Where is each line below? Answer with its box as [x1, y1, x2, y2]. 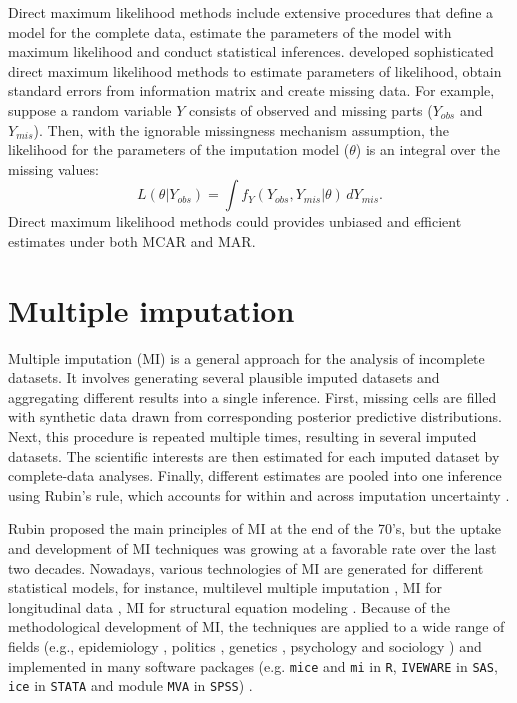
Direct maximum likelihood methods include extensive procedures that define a [8, 2, 494, 22]
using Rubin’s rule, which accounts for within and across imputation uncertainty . [8, 484, 510, 505]
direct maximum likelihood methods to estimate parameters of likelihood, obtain [8, 60, 502, 81]
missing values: [8, 158, 99, 179]
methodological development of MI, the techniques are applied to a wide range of [8, 616, 505, 637]
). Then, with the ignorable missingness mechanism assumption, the [33, 119, 450, 140]
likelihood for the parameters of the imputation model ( [8, 139, 350, 160]
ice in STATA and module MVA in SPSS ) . [8, 675, 253, 696]
